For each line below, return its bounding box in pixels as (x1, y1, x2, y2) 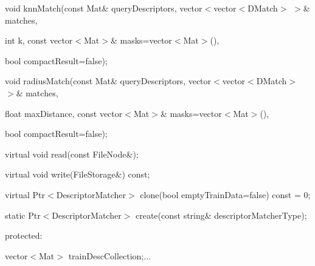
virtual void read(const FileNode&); (5, 147, 139, 160)
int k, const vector (5, 34, 73, 47)
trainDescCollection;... (68, 249, 151, 262)
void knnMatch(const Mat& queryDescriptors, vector (5, 2, 202, 14)
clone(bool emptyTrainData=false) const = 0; (140, 188, 311, 201)
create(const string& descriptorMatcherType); (135, 208, 307, 221)
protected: (5, 229, 43, 242)
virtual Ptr (5, 188, 46, 201)
